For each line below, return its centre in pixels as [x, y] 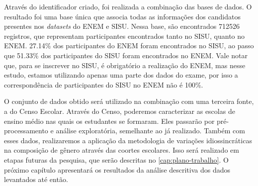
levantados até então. [36, 179]
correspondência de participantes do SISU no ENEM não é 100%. [104, 84]
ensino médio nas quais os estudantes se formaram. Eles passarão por [109, 121]
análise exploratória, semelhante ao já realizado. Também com [150, 131]
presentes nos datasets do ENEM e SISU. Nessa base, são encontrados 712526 [122, 26]
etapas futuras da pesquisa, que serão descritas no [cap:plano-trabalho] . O [116, 159]
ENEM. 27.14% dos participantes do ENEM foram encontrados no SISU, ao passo [129, 46]
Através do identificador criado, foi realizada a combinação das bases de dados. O [128, 6]
